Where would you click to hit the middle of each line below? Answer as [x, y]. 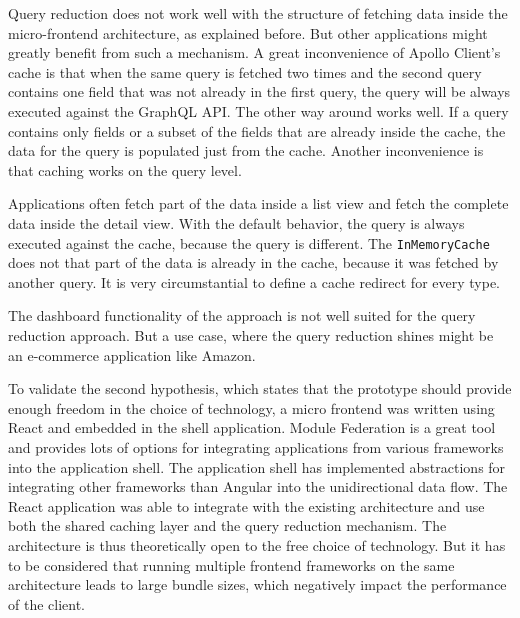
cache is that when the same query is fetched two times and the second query [245, 71]
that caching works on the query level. [125, 169]
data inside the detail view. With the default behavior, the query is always [236, 222]
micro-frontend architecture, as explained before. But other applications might [248, 32]
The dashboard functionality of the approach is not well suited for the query [242, 315]
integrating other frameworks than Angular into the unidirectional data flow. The [258, 486]
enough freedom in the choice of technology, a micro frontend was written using [251, 407]
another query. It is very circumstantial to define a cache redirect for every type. [254, 281]
